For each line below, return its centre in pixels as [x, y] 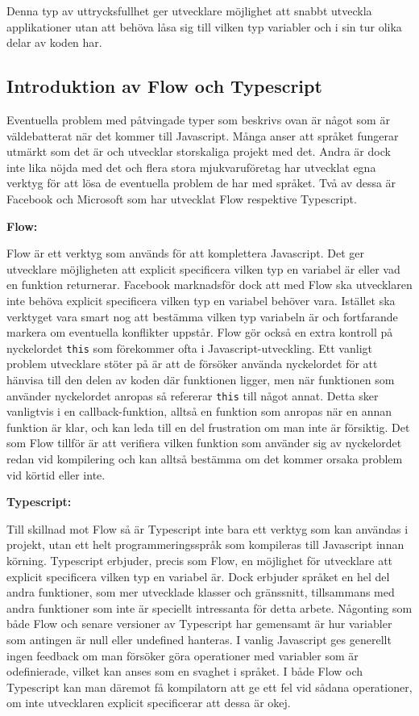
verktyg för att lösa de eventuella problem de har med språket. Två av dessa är [201, 183]
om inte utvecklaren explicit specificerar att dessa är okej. [149, 703]
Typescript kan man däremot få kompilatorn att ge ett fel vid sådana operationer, [209, 687]
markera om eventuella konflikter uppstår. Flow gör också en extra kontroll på [200, 332]
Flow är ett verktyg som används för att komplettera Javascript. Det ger [185, 253]
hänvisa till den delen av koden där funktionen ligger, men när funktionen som [201, 379]
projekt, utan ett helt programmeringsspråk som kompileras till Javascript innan [205, 544]
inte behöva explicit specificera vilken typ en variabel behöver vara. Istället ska [201, 300]
